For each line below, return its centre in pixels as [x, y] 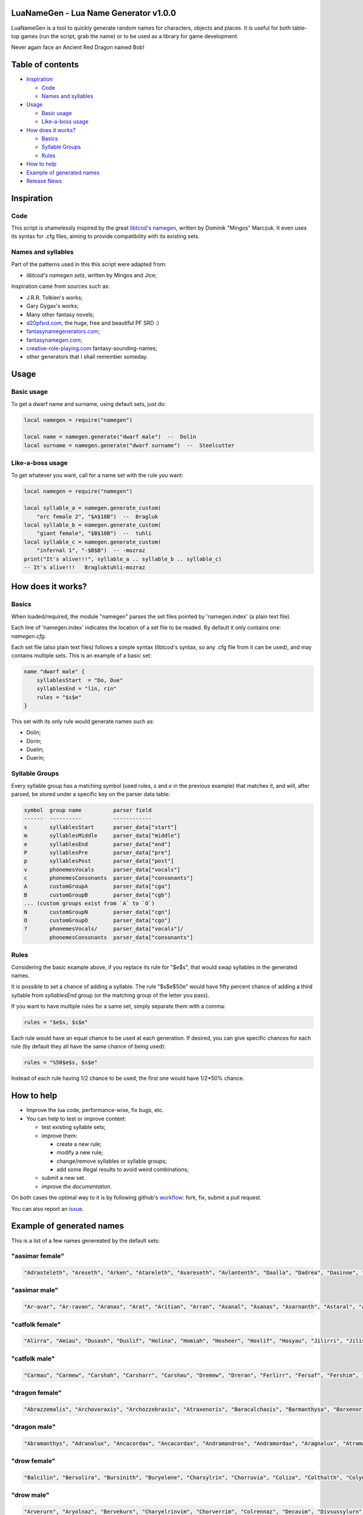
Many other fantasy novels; [60, 315]
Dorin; [34, 741]
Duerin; [35, 758]
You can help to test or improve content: [76, 1119]
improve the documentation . [77, 1186]
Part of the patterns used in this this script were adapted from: [89, 264]
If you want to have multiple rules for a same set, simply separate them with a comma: [119, 1007]
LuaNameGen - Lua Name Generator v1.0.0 [94, 13]
